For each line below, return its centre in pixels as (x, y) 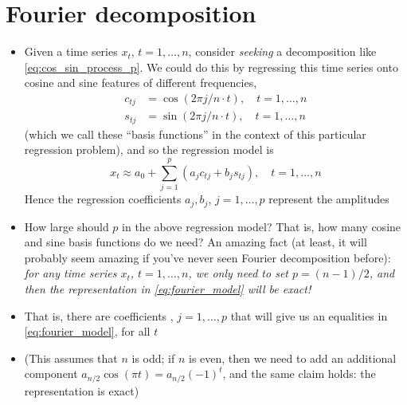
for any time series (70, 273)
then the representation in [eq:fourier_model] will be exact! (168, 289)
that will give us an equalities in (309, 315)
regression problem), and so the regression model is (149, 149)
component (51, 374)
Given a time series (71, 51)
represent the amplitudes (329, 199)
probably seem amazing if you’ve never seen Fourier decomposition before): (207, 257)
